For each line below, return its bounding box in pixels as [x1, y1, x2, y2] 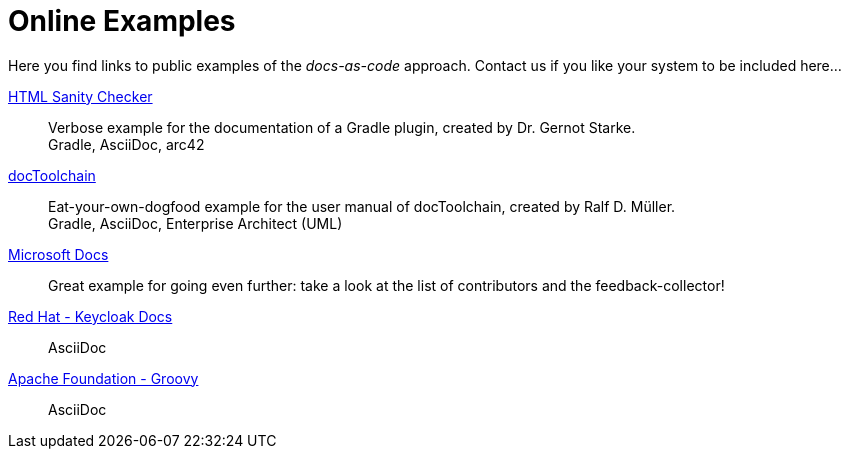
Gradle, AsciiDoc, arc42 [48, 135, 205, 153]
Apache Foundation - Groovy [8, 369, 199, 387]
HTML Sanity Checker [8, 87, 153, 105]
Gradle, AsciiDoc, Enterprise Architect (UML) [48, 214, 343, 232]
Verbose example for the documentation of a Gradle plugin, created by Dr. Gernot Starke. [48, 118, 636, 136]
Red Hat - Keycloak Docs [8, 307, 173, 325]
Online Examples [8, 4, 236, 38]
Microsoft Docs [8, 245, 109, 263]
